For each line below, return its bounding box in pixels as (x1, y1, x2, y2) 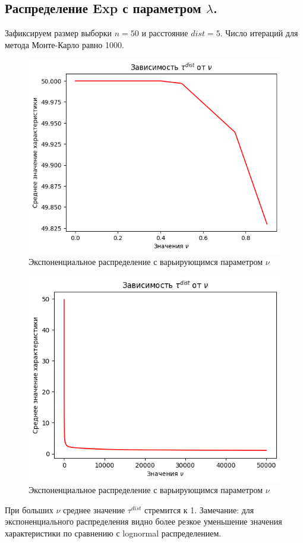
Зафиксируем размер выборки (5, 27, 112, 39)
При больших (5, 503, 53, 516)
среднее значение (63, 503, 125, 516)
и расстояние (141, 27, 188, 39)
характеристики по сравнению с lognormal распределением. (5, 526, 222, 539)
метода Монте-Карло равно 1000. (5, 38, 124, 50)
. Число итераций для (220, 27, 298, 39)
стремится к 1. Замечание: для (144, 503, 254, 516)
